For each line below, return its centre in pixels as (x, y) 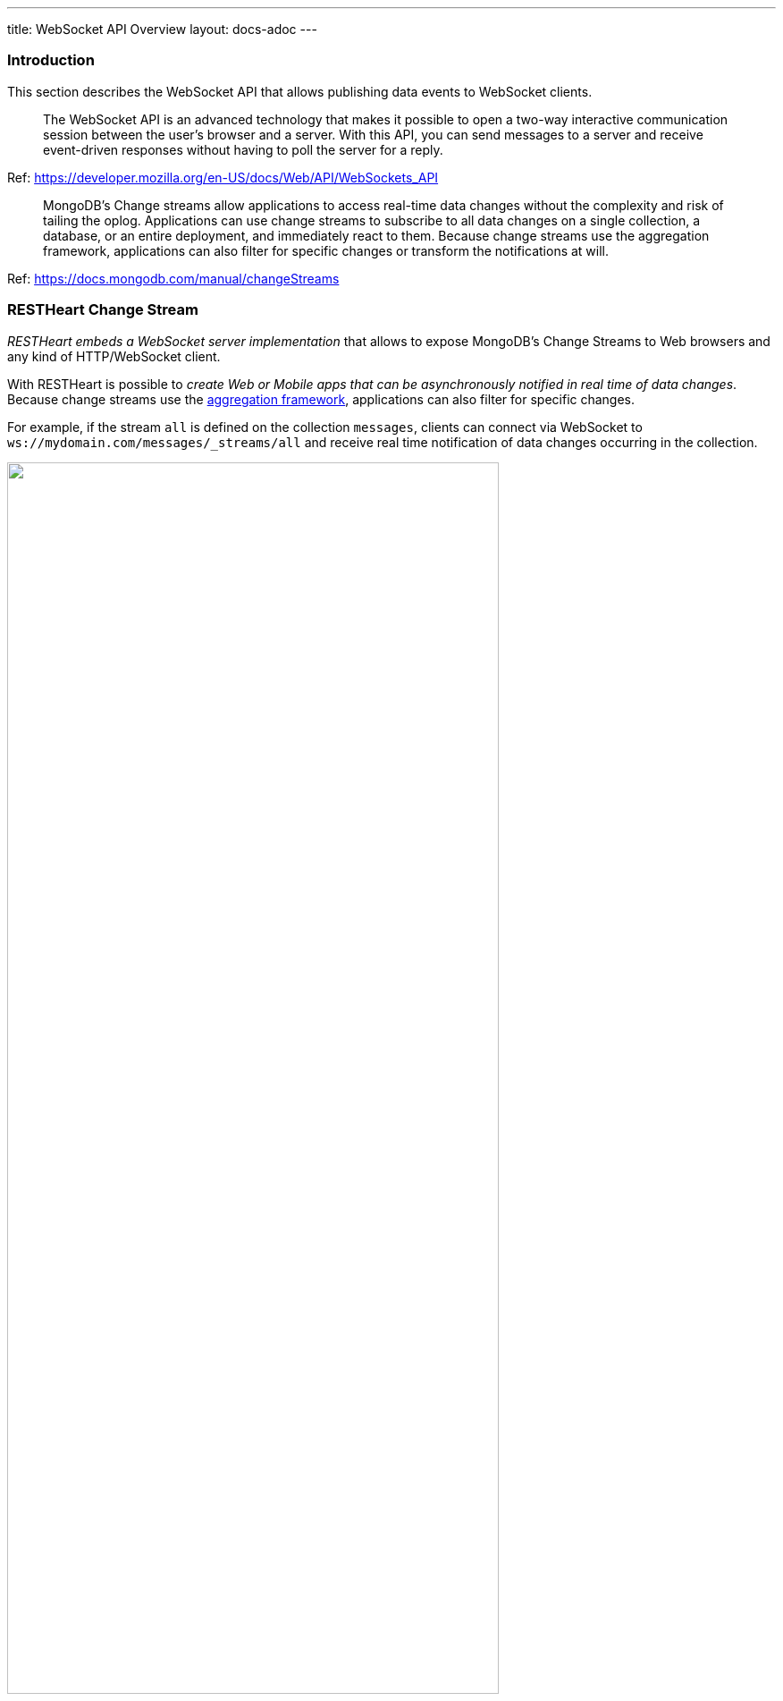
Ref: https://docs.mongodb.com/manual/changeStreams (173, 278)
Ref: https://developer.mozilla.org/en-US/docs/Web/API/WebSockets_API (223, 177)
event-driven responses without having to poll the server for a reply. (243, 149)
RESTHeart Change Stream (103, 310)
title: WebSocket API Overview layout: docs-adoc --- (162, 29)
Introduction (51, 60)
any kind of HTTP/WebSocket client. (114, 356)
